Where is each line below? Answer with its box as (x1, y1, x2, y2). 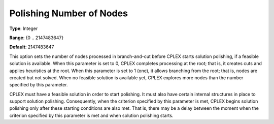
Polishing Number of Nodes (9, 8, 128, 19)
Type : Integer (9, 25, 38, 32)
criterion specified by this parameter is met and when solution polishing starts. (9, 112, 174, 118)
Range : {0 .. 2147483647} (9, 35, 64, 41)
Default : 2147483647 (9, 44, 54, 50)
